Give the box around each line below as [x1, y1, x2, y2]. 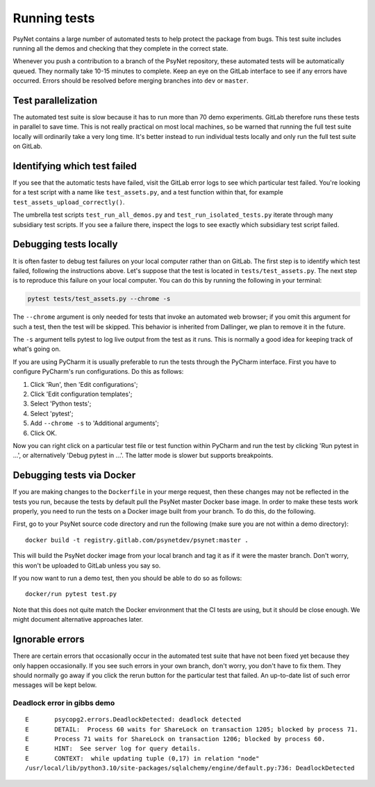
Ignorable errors [12, 633, 85, 645]
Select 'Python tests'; [30, 399, 92, 408]
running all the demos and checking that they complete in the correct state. [12, 44, 228, 52]
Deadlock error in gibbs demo [12, 698, 115, 708]
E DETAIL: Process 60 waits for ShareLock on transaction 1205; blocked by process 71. [25, 725, 359, 733]
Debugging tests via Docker [12, 470, 136, 481]
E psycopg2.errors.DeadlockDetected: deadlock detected [25, 715, 242, 724]
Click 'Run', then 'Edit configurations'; [30, 380, 138, 388]
